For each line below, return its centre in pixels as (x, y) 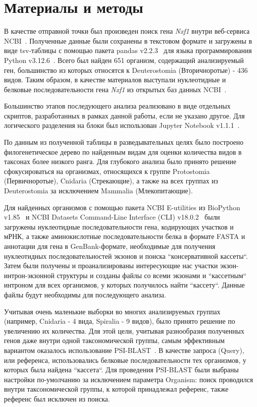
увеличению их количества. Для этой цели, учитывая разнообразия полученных (124, 330)
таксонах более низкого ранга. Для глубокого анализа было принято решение (120, 161)
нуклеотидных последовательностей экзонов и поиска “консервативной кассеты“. (126, 256)
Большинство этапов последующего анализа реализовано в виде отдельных (117, 106)
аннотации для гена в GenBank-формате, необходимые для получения (110, 246)
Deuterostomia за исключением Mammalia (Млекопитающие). (99, 191)
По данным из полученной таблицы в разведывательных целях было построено (124, 142)
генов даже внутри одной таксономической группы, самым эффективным (114, 340)
